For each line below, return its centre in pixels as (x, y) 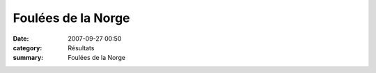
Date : (21, 39)
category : (28, 48)
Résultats (81, 48)
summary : (28, 58)
